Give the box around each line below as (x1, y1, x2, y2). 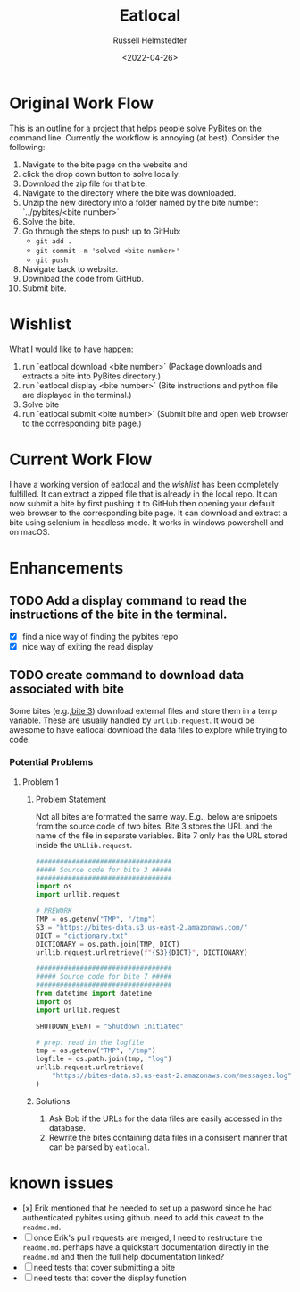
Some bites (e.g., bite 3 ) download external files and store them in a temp (9, 705, 278, 716)
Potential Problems (9, 756, 94, 769)
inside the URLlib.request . (35, 839, 132, 850)
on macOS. (9, 526, 51, 537)
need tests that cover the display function (33, 1272, 187, 1283)
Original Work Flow (9, 93, 154, 113)
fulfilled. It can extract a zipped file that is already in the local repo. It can (9, 489, 278, 499)
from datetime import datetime (35, 990, 153, 999)
